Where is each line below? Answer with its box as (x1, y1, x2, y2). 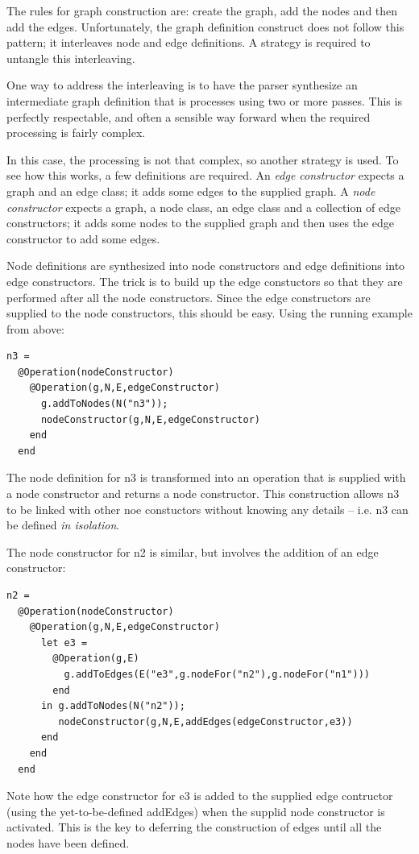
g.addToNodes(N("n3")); (40, 398, 168, 410)
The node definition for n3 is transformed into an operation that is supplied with (6, 469, 406, 486)
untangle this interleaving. (6, 49, 135, 66)
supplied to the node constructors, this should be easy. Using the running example (6, 305, 413, 321)
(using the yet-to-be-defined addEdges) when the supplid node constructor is (6, 802, 385, 819)
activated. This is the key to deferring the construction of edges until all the (6, 819, 382, 835)
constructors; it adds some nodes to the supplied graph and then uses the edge (6, 214, 394, 231)
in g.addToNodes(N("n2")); (40, 700, 185, 712)
